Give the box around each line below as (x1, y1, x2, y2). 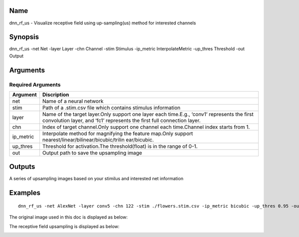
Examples (9, 189, 41, 197)
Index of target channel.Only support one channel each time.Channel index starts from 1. (42, 123, 250, 130)
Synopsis (9, 33, 39, 41)
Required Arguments (9, 81, 61, 88)
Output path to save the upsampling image (42, 149, 142, 156)
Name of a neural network (42, 98, 104, 105)
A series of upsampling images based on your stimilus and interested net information (9, 176, 184, 182)
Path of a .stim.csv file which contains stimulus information (42, 104, 180, 111)
